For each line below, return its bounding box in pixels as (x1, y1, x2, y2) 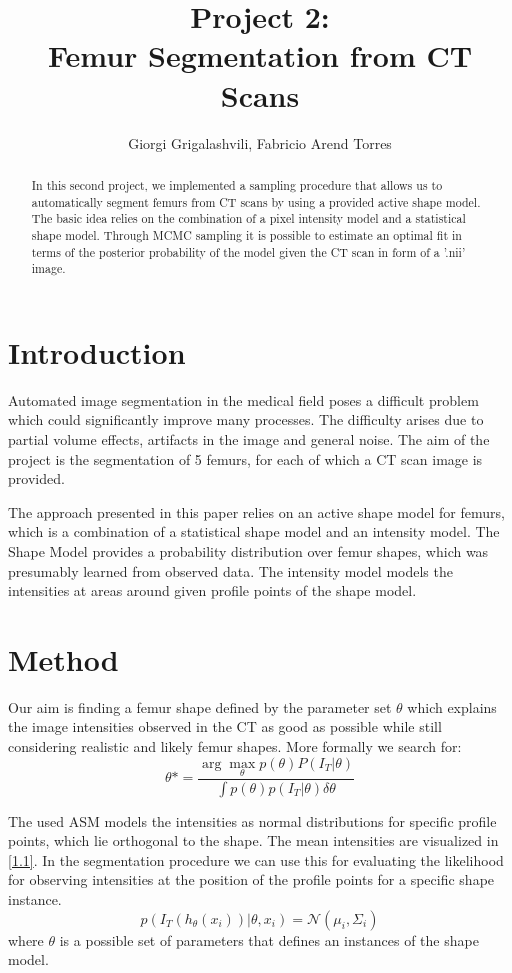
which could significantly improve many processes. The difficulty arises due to (8, 409, 484, 430)
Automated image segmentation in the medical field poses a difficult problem (8, 389, 479, 410)
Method (8, 638, 119, 679)
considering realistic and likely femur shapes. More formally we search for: (8, 736, 462, 757)
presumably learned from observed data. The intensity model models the (8, 560, 453, 581)
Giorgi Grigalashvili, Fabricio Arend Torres (128, 132, 392, 153)
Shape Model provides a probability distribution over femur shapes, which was (8, 540, 489, 561)
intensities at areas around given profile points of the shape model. (8, 580, 417, 601)
